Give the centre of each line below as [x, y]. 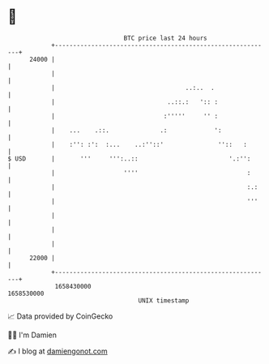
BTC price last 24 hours [165, 38]
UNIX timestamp [164, 300]
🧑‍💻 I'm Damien [32, 335]
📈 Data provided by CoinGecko [60, 316]
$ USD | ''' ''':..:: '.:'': [129, 158]
